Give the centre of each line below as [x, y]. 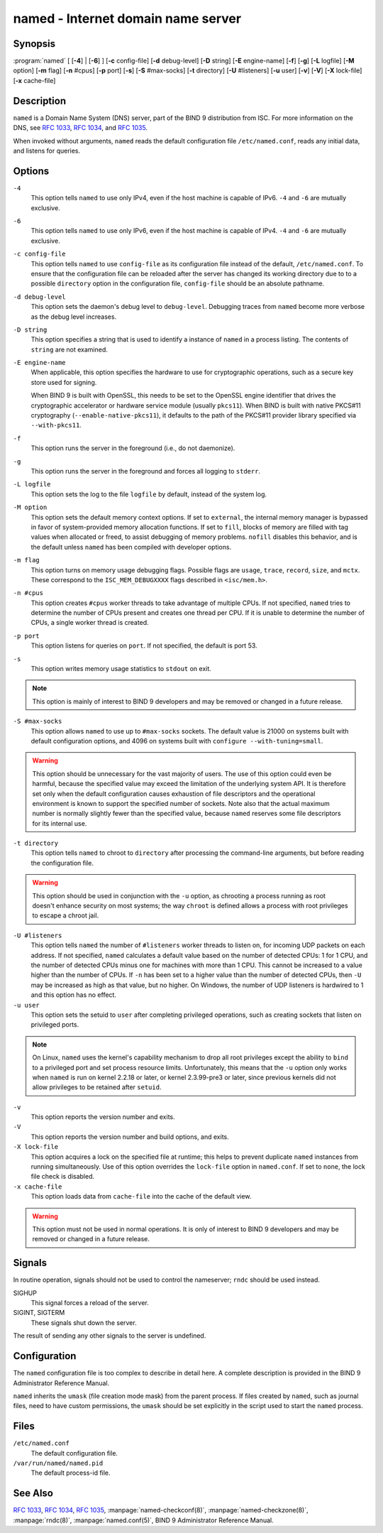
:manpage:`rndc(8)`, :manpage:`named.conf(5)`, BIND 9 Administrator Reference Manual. [143, 1520]
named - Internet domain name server [127, 18]
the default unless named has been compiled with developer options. [131, 547]
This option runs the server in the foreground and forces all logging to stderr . [146, 471]
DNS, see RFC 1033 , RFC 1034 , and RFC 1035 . [81, 128]
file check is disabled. [63, 1177]
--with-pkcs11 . [56, 425]
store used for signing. [64, 382]
